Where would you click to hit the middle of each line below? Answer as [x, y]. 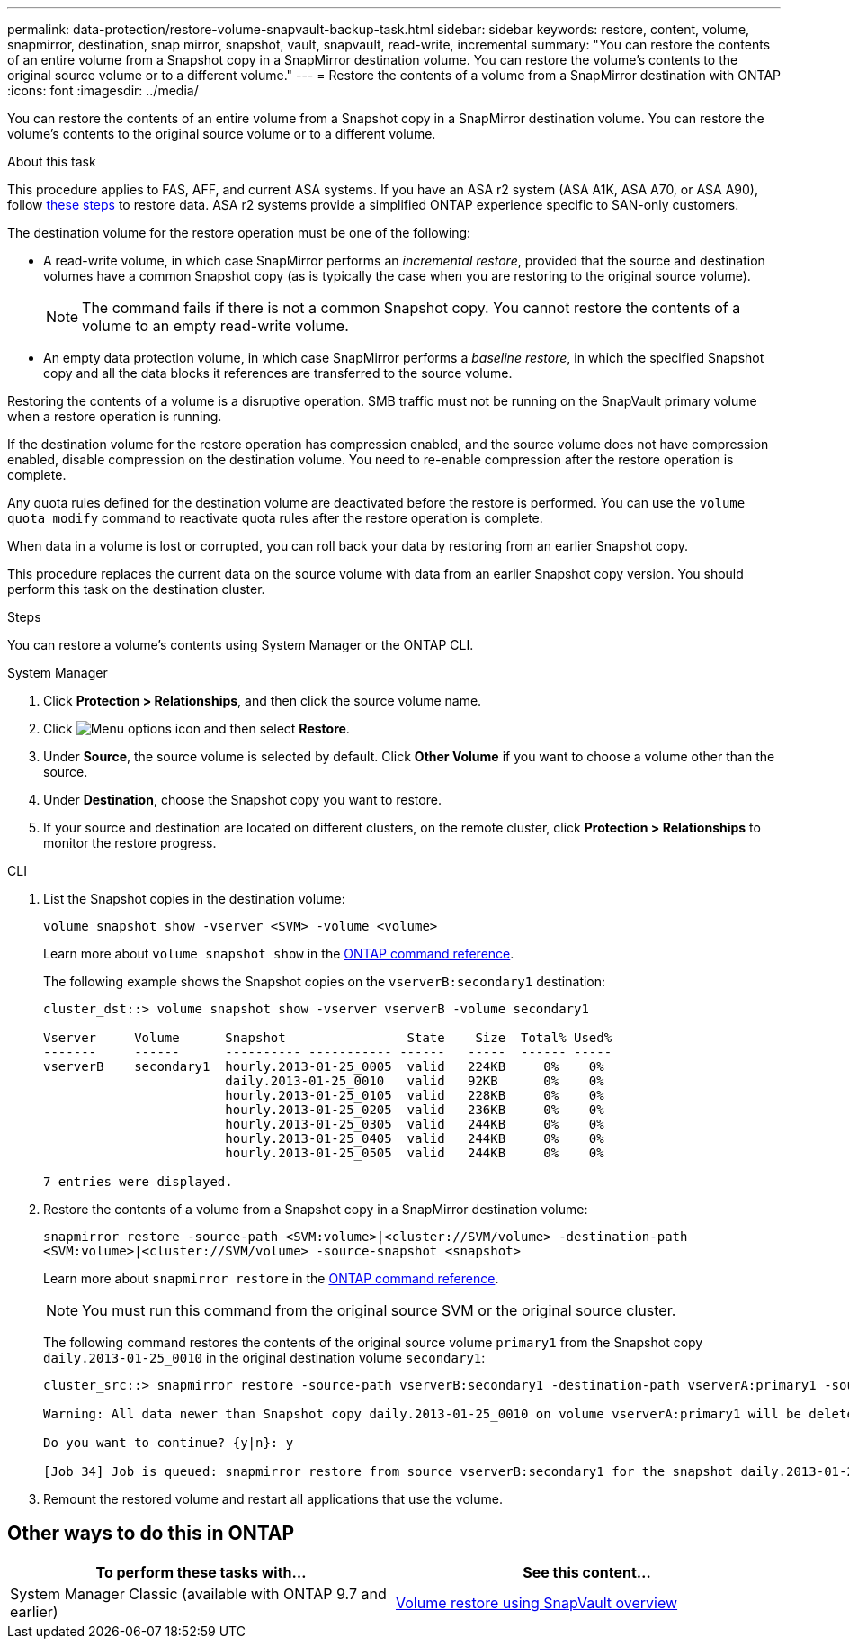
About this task [52, 162]
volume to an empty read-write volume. [215, 326]
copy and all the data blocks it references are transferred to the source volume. [278, 373]
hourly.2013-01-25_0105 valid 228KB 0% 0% [415, 1095]
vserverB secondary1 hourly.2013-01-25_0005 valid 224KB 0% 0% [324, 1066]
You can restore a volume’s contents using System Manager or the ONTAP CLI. [241, 645]
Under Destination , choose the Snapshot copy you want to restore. [242, 800]
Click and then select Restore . [197, 729]
